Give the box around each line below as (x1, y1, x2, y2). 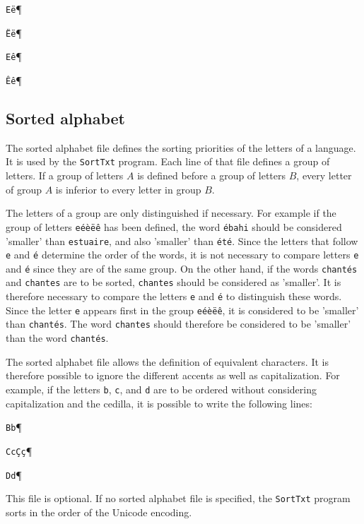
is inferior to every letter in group (55, 181, 201, 196)
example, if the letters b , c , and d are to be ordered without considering (6, 381, 317, 396)
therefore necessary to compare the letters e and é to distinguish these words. (6, 289, 342, 304)
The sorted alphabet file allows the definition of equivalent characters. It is (6, 354, 329, 369)
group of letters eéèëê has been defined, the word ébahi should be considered (6, 219, 342, 234)
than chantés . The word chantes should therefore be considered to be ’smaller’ (6, 316, 351, 331)
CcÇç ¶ (6, 443, 33, 458)
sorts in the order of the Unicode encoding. (6, 504, 192, 519)
